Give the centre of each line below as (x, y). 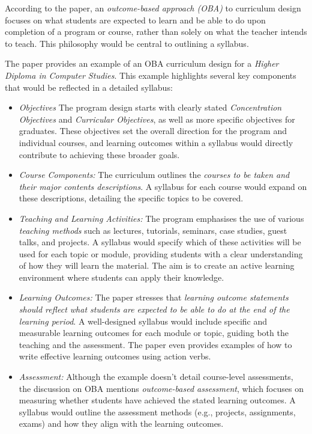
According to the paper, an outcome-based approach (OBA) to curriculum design (153, 8)
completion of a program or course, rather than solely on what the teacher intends (156, 32)
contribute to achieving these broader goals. (99, 154)
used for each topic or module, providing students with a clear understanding (161, 253)
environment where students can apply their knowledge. (121, 277)
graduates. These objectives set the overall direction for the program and (153, 131)
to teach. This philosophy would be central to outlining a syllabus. (127, 43)
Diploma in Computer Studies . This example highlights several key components (151, 75)
